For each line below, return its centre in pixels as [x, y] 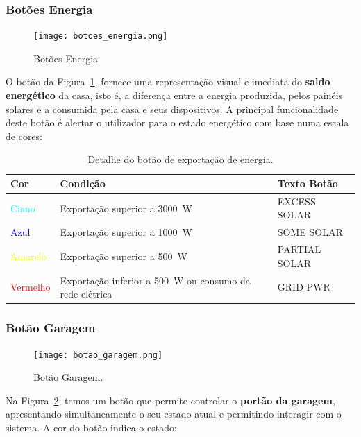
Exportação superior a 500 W [124, 256]
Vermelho [31, 287]
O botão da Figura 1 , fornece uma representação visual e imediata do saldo [168, 82]
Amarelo [28, 256]
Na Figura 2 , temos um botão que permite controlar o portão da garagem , [170, 400]
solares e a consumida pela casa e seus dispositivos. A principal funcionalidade [172, 109]
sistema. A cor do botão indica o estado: [91, 427]
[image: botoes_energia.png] [101, 36]
